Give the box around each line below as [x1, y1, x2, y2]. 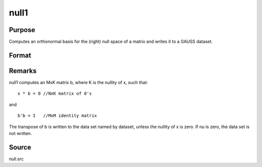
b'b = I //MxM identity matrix [17, 113, 97, 118]
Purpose [9, 26, 35, 34]
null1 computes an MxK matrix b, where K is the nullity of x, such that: [9, 79, 148, 85]
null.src [9, 156, 24, 162]
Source [9, 143, 32, 151]
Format [9, 51, 32, 59]
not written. [9, 130, 32, 136]
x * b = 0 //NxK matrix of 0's [17, 91, 92, 97]
